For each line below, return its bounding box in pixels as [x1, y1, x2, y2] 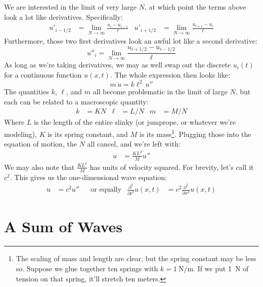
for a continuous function [4, 69, 82, 80]
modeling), [4, 128, 37, 139]
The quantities [4, 86, 49, 97]
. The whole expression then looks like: [110, 69, 230, 80]
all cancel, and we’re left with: [87, 138, 181, 149]
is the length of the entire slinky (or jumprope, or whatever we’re [33, 117, 236, 127]
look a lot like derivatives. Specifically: [4, 11, 123, 22]
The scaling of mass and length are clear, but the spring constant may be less [16, 253, 256, 264]
